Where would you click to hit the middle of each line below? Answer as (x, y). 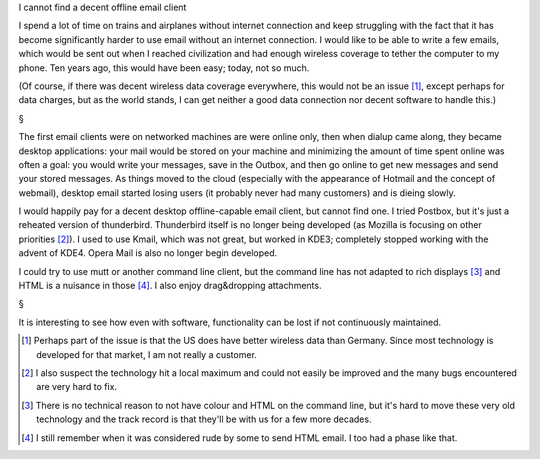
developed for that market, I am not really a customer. (146, 354)
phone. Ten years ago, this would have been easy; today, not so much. (164, 67)
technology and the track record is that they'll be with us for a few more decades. (204, 419)
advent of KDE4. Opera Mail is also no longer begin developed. (148, 253)
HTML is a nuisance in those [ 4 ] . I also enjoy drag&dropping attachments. (170, 286)
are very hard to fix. (77, 387)
